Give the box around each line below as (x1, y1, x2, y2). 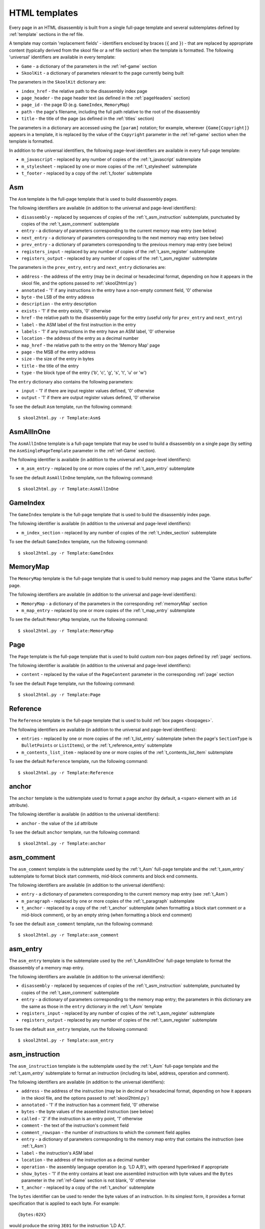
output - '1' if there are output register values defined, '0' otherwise (21, 395, 160, 401)
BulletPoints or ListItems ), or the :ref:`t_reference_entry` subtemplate (21, 742, 173, 748)
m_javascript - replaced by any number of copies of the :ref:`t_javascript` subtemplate (21, 156, 201, 162)
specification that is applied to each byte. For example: (9, 1200, 120, 1206)
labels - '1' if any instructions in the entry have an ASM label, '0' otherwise (21, 328, 175, 334)
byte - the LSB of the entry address (21, 294, 94, 300)
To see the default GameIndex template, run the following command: (9, 539, 148, 545)
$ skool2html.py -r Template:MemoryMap (18, 628, 114, 634)
